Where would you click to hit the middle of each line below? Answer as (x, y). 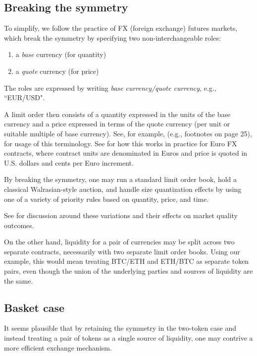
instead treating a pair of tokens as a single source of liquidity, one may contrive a (128, 338)
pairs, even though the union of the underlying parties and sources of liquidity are (128, 271)
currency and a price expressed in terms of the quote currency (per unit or (117, 124)
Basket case (34, 307)
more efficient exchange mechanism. (58, 347)
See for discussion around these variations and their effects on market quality (121, 215)
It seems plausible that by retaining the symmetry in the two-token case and (120, 328)
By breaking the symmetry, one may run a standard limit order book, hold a (121, 179)
